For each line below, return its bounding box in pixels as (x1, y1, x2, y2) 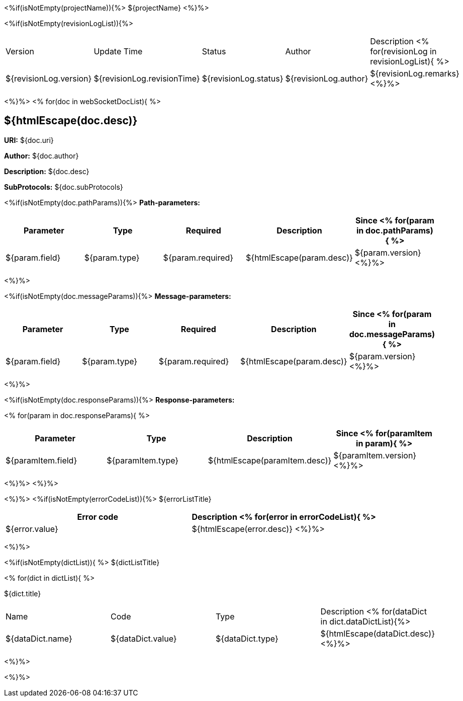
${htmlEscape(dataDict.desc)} (320, 628, 435, 639)
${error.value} (6, 523, 58, 534)
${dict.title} (4, 589, 41, 598)
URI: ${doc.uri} (4, 135, 54, 144)
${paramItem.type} (107, 455, 179, 465)
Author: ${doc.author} (4, 151, 79, 160)
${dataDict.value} (111, 633, 177, 644)
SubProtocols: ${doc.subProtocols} (4, 182, 123, 191)
